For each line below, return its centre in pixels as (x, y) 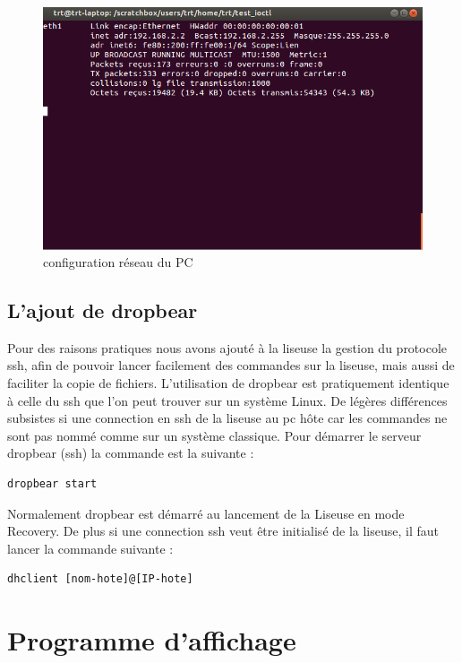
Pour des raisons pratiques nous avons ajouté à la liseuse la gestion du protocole (227, 347)
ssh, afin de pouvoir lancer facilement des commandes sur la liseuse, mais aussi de (231, 365)
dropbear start (52, 484)
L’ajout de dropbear (103, 310)
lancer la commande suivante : (90, 548)
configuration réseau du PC (118, 262)
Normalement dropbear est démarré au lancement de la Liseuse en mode (206, 513)
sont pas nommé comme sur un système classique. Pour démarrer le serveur (214, 435)
